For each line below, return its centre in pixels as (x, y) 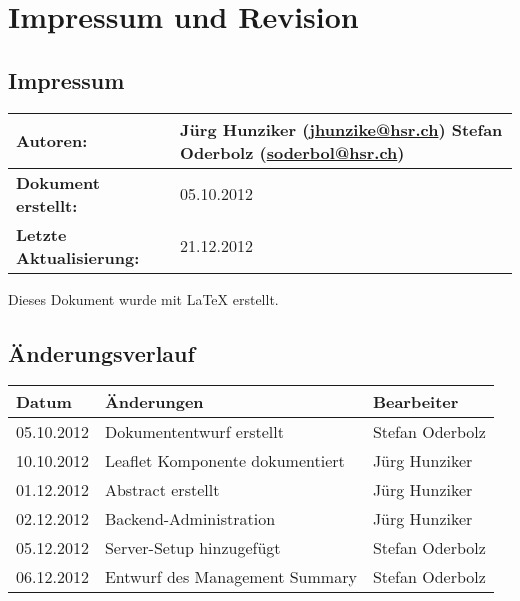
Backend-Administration (190, 519)
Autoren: (52, 141)
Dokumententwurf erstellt (194, 432)
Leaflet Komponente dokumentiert (224, 461)
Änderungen (154, 402)
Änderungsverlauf (101, 352)
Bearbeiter (415, 402)
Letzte (41, 234)
